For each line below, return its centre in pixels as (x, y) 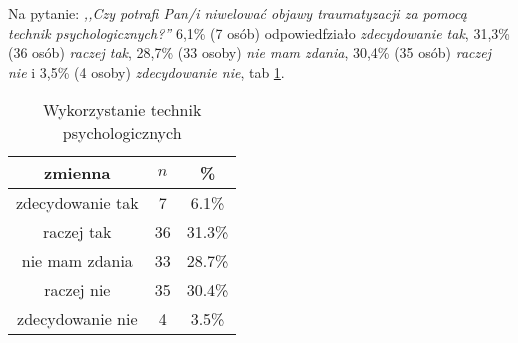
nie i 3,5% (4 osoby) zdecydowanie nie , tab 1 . (146, 71)
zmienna (77, 173)
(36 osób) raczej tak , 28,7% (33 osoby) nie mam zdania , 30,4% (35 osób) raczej (249, 52)
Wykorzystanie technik (122, 110)
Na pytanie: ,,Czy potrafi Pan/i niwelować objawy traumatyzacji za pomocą (237, 13)
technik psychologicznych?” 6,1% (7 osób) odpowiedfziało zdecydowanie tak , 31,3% (259, 32)
